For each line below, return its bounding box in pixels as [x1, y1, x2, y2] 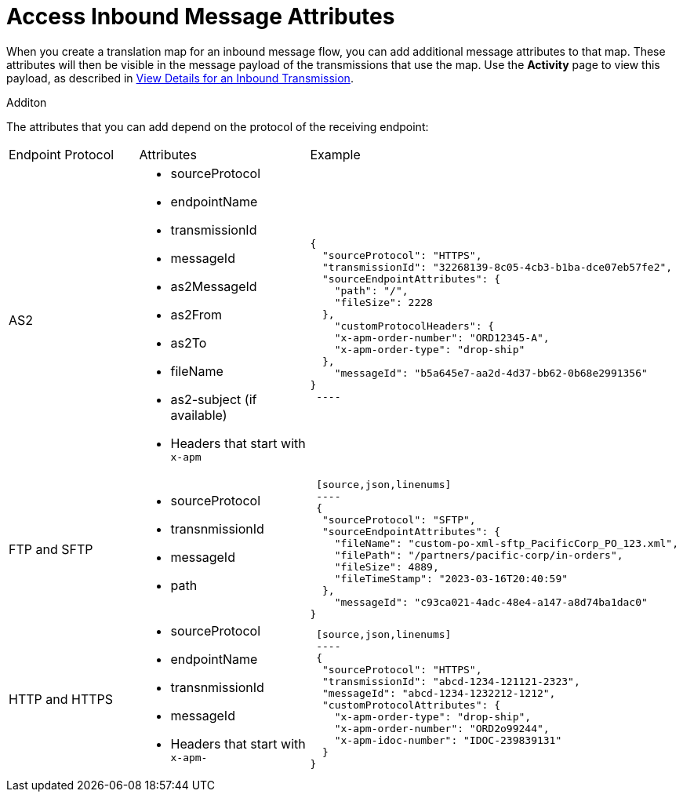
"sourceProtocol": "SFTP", [322, 513, 476, 526]
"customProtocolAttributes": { [322, 699, 501, 712]
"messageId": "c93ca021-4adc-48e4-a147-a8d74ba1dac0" [334, 596, 648, 608]
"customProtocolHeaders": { [334, 320, 495, 333]
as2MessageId [170, 278, 257, 294]
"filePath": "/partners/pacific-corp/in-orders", [334, 548, 623, 561]
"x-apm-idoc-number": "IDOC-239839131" [334, 734, 562, 747]
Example [310, 146, 361, 162]
